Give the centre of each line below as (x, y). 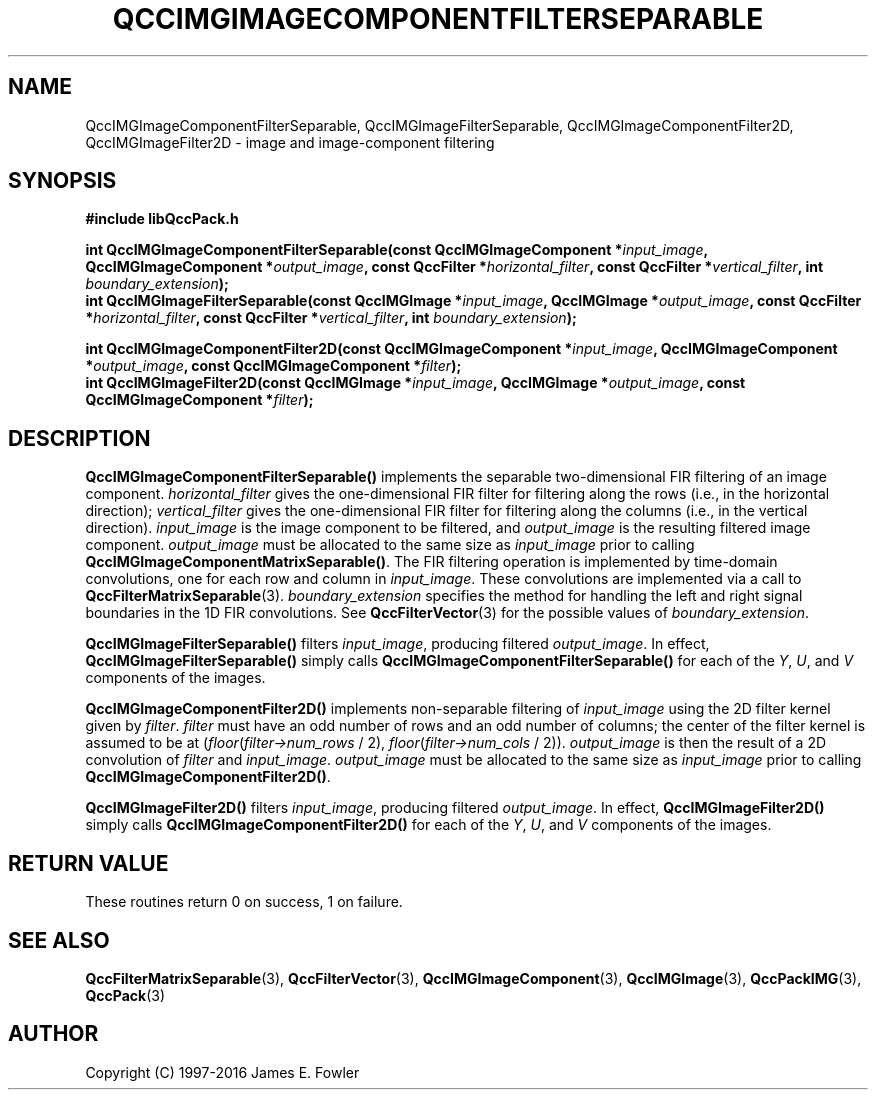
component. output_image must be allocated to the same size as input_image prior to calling (390, 545)
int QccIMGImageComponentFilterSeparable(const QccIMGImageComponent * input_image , (396, 250)
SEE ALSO (59, 940)
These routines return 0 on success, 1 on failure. (244, 902)
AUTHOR (53, 1034)
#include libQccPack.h (162, 219)
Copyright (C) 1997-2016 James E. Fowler (222, 1072)
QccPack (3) (125, 995)
